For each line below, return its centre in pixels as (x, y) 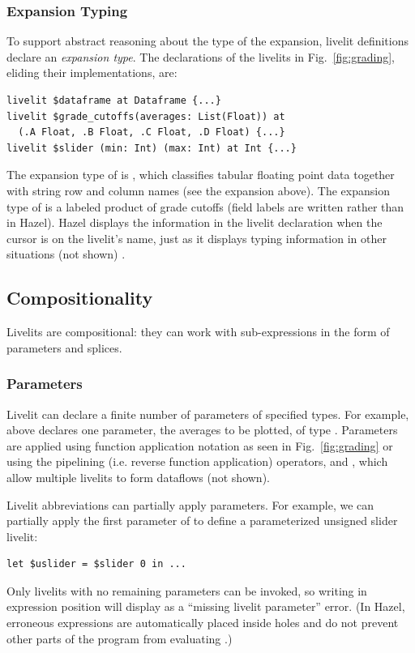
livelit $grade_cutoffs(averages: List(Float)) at (146, 116)
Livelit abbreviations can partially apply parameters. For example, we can (190, 504)
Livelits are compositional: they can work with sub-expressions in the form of (198, 332)
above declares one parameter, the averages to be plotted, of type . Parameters (202, 430)
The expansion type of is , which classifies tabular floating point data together (201, 175)
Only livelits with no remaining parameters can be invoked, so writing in (187, 590)
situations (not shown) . (66, 254)
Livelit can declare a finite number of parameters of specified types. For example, (208, 414)
